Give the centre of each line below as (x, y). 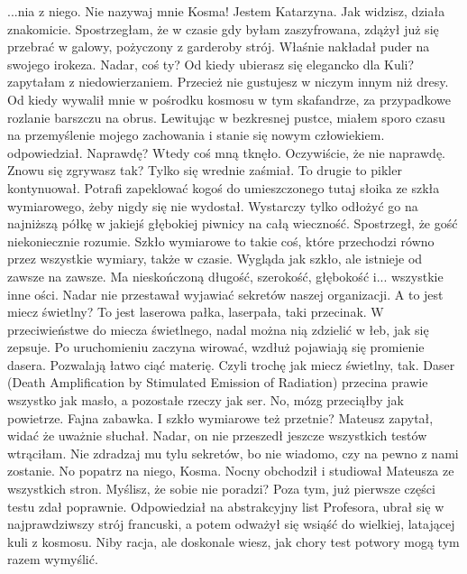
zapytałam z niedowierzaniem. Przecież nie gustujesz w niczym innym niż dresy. (228, 82)
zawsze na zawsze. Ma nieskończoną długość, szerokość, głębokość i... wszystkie (225, 276)
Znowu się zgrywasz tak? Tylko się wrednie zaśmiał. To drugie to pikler (205, 170)
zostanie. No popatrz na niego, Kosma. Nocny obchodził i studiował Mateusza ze (231, 471)
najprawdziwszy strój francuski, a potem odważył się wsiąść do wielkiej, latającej (231, 524)
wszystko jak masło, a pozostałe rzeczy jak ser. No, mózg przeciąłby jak (206, 400)
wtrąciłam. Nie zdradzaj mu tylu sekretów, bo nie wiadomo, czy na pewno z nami (233, 453)
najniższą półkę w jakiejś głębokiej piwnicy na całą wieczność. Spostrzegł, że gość (233, 223)
